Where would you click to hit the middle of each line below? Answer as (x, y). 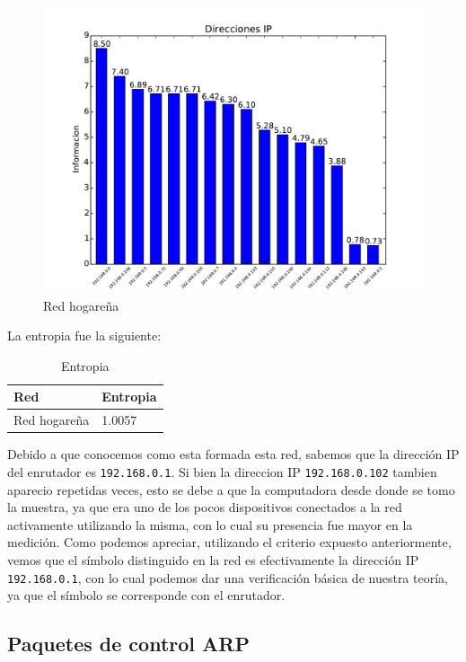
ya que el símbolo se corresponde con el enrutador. (146, 595)
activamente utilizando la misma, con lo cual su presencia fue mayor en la (210, 524)
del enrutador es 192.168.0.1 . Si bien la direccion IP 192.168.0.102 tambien (222, 471)
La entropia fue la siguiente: (84, 335)
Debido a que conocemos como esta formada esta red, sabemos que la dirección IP (233, 454)
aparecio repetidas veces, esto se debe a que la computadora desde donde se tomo (231, 489)
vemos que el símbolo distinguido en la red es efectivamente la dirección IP (213, 559)
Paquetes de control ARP (128, 644)
